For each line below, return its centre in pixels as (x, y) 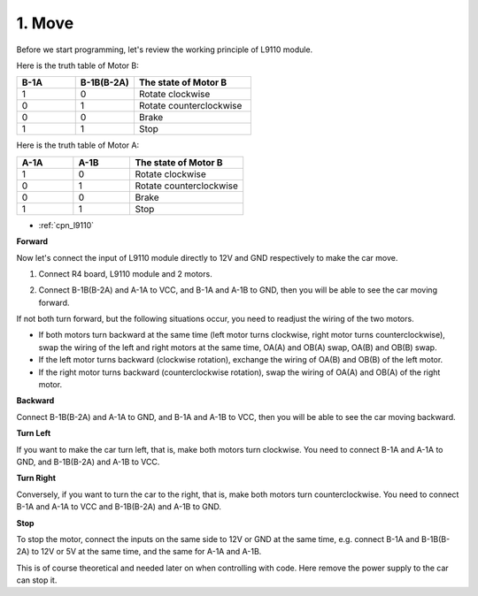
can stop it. (37, 580)
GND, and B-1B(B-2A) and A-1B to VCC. (88, 462)
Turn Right (36, 478)
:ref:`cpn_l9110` (66, 225)
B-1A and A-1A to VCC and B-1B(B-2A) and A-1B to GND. (119, 507)
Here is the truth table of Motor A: (78, 145)
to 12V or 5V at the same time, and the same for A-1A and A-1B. (146, 552)
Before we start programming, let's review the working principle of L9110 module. (165, 50)
